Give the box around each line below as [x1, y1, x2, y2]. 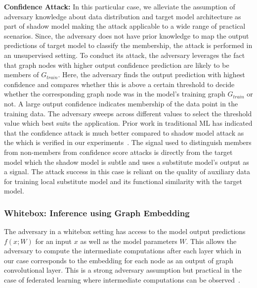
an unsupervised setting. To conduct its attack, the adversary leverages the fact [4, 49, 245, 60]
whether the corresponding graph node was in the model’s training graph [4, 89, 225, 99]
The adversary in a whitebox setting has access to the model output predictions [4, 226, 246, 237]
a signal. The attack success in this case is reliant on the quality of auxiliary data [4, 166, 250, 177]
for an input [35, 236, 72, 246]
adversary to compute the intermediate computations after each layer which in [4, 245, 242, 256]
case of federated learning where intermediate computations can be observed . [4, 275, 240, 285]
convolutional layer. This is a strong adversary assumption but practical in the [4, 265, 242, 275]
